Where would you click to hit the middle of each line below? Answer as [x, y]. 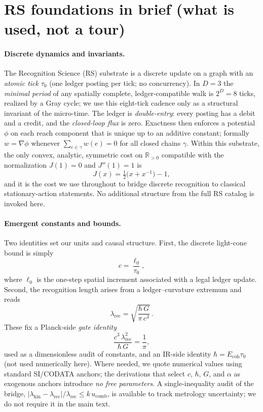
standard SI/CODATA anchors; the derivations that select [95, 373]
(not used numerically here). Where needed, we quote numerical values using [123, 363]
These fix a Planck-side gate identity [61, 327]
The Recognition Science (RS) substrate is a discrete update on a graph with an [129, 73]
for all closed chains [150, 142]
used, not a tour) [65, 29]
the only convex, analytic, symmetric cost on [73, 155]
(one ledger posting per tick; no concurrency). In [125, 83]
